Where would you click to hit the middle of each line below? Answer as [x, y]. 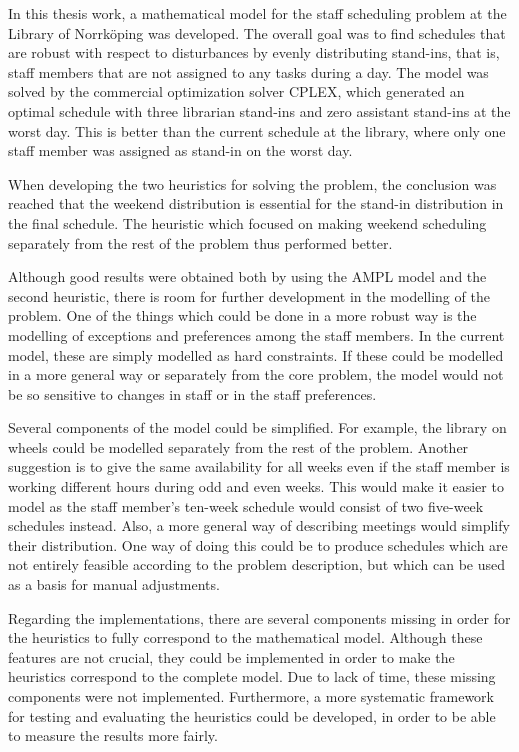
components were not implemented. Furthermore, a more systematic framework [251, 696]
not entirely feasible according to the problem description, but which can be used [257, 564]
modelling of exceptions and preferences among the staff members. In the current [256, 334]
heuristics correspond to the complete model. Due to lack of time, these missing [252, 676]
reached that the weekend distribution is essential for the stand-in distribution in [256, 203]
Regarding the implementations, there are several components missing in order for [259, 617]
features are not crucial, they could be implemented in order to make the [231, 656]
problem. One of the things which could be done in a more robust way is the [242, 315]
